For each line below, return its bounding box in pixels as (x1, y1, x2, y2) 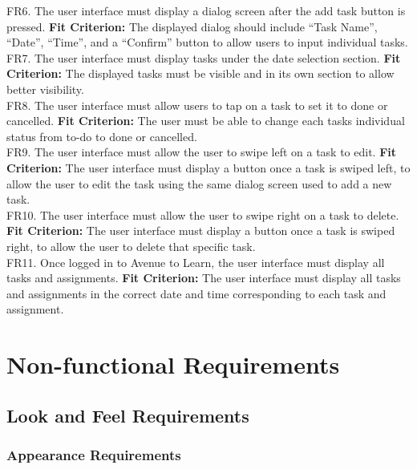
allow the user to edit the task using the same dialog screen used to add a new (6, 175, 392, 192)
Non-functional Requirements (6, 348, 340, 381)
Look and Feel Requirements (6, 402, 249, 427)
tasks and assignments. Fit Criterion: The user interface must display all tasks (6, 269, 401, 286)
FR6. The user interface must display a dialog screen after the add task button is (6, 2, 406, 18)
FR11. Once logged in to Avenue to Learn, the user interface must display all (6, 253, 385, 270)
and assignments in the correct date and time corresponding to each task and (6, 285, 387, 301)
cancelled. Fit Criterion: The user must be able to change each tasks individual (6, 112, 405, 129)
